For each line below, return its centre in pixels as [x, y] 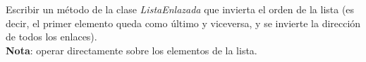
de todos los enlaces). [51, 37]
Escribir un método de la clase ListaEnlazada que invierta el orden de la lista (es [180, 9]
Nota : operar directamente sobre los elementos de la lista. [132, 50]
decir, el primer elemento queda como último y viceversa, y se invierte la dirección [183, 23]
